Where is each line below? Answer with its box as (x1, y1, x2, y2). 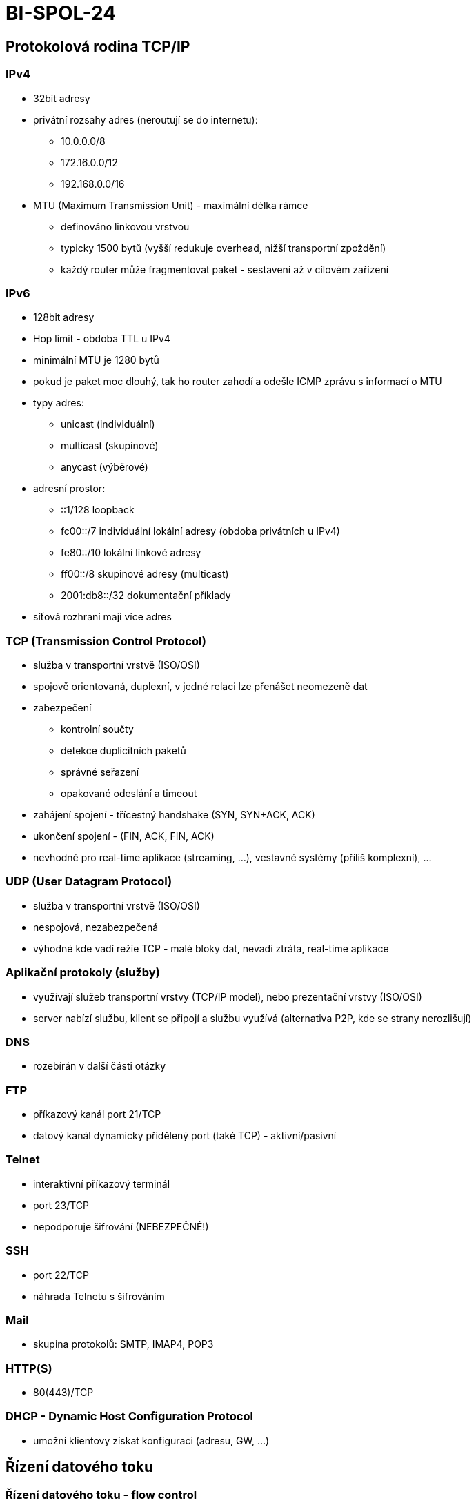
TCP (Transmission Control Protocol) (6, 633, 206, 648)
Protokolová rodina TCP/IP (6, 37, 190, 55)
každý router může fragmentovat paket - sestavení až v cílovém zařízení (61, 263, 389, 275)
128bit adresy (33, 311, 95, 324)
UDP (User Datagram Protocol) (6, 874, 172, 889)
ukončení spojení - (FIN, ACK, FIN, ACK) (33, 830, 215, 843)
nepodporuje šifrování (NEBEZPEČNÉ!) (33, 1220, 209, 1232)
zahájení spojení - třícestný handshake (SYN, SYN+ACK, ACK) (33, 809, 315, 821)
